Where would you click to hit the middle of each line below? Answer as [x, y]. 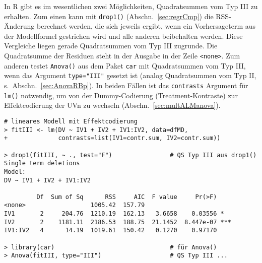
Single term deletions [42, 163]
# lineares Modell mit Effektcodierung [71, 121]
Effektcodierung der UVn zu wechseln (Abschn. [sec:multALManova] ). [112, 105]
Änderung [19, 26]
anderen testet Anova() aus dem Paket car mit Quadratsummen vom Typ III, [125, 65]
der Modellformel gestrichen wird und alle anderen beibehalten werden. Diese [123, 36]
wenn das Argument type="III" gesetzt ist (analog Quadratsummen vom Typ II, [130, 75]
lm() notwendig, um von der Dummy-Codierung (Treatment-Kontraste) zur [121, 95]
